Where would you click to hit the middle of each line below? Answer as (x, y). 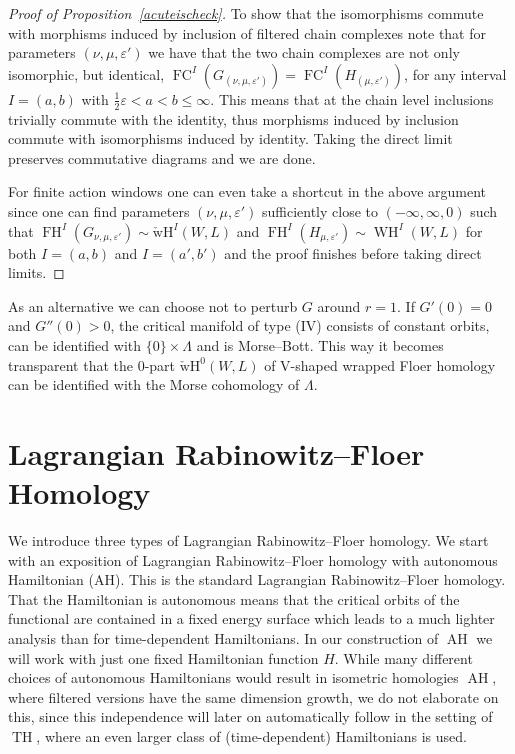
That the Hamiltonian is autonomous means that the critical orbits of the (234, 598)
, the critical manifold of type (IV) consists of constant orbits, (300, 325)
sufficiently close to (319, 210)
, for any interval (455, 73)
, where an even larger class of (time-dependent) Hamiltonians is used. (251, 735)
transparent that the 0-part (92, 364)
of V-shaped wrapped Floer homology (380, 364)
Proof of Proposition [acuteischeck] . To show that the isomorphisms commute (246, 13)
